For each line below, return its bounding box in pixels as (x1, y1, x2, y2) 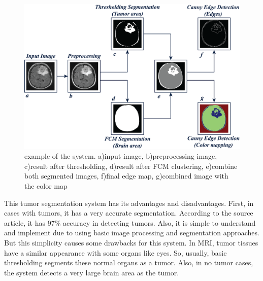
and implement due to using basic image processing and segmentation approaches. (4, 227, 259, 238)
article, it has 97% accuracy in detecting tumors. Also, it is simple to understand (4, 217, 256, 228)
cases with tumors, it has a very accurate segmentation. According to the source (4, 207, 253, 218)
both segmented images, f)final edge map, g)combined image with (24, 170, 228, 181)
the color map (24, 181, 68, 191)
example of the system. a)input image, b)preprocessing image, (24, 151, 217, 161)
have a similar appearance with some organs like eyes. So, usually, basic (4, 247, 227, 258)
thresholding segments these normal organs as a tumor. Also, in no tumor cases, (4, 257, 253, 268)
